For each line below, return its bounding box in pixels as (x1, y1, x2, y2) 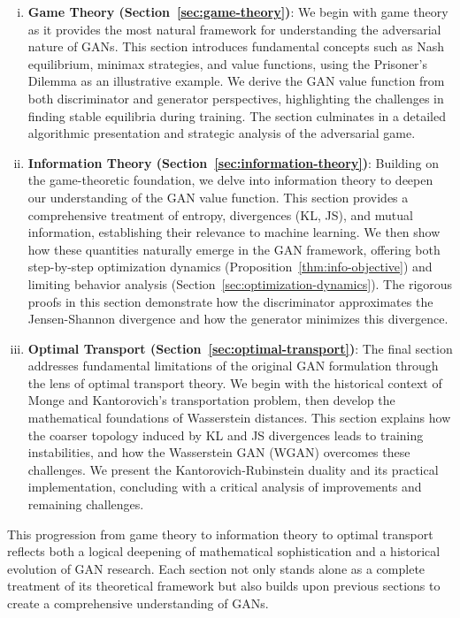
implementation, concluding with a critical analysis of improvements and (27, 477, 422, 496)
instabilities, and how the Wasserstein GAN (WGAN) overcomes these (27, 443, 410, 462)
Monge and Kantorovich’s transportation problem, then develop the (27, 391, 395, 409)
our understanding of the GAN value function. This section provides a (27, 187, 409, 206)
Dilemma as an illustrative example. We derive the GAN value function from (27, 72, 445, 90)
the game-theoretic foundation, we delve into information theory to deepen (27, 171, 433, 189)
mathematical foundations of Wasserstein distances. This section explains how (27, 408, 451, 427)
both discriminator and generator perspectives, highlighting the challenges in (27, 88, 444, 107)
